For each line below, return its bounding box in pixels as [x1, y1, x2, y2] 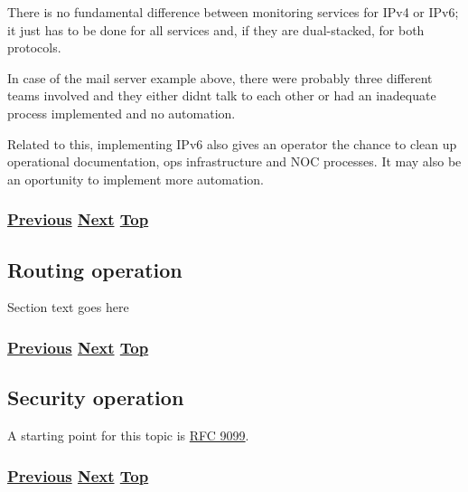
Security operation [7, 383, 184, 412]
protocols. [7, 38, 61, 57]
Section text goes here [7, 298, 129, 317]
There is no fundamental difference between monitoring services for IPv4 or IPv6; [7, 3, 459, 21]
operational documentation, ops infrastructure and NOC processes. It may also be [7, 152, 462, 171]
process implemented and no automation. [7, 103, 236, 122]
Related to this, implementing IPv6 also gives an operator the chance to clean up [7, 134, 457, 153]
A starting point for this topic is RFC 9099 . [7, 426, 249, 445]
